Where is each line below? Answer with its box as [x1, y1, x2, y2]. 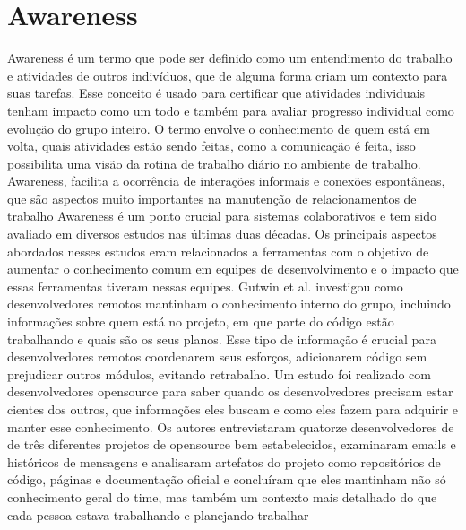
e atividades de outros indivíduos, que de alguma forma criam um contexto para [7, 65, 448, 84]
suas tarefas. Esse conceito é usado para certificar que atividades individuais [7, 83, 426, 102]
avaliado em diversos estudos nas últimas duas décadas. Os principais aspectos [7, 224, 437, 243]
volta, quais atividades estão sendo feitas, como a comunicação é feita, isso [7, 136, 416, 155]
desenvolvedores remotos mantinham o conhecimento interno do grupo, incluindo [7, 294, 451, 313]
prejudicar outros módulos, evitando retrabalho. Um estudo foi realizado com [7, 364, 432, 383]
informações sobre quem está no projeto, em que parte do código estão [7, 312, 394, 331]
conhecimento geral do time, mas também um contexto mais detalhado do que [7, 487, 437, 506]
